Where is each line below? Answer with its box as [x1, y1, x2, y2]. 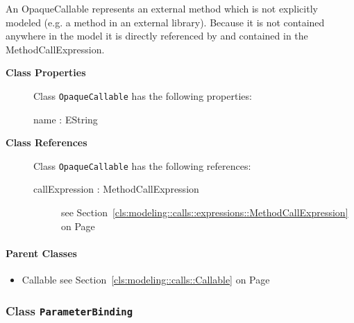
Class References [6, 135, 87, 150]
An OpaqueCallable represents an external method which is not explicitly [6, 1, 318, 15]
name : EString [33, 112, 98, 126]
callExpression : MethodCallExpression [33, 182, 199, 196]
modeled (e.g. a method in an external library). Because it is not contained [6, 15, 325, 29]
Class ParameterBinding [6, 302, 133, 319]
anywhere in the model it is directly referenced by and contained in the [6, 28, 308, 43]
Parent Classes [6, 245, 77, 260]
